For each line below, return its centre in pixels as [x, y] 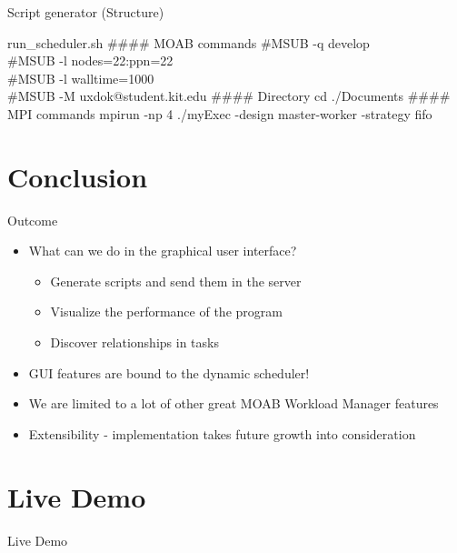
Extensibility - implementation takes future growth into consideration [222, 433]
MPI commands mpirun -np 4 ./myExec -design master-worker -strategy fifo [220, 113]
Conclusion [78, 176]
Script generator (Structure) [86, 12]
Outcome [33, 220]
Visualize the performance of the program [166, 312]
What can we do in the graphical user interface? [163, 251]
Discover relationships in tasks [134, 342]
